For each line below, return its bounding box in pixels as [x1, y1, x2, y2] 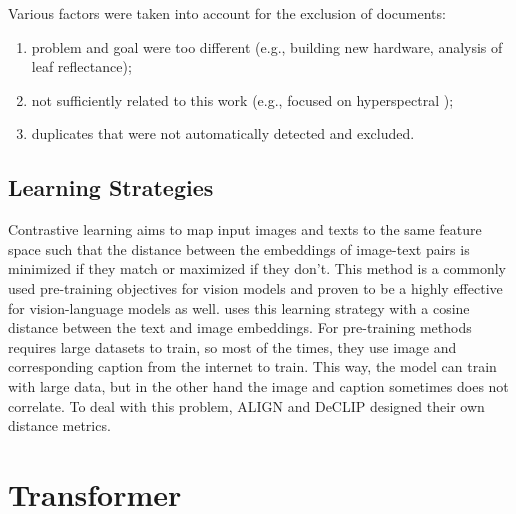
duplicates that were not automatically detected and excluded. [31, 123, 415, 144]
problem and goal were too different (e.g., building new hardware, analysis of [31, 36, 503, 57]
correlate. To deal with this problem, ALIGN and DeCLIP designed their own [8, 395, 485, 416]
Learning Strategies [8, 172, 214, 203]
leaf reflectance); [31, 56, 132, 77]
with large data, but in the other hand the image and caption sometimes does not [8, 375, 509, 396]
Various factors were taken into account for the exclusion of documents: [8, 3, 446, 23]
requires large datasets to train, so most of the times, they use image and [8, 336, 457, 357]
